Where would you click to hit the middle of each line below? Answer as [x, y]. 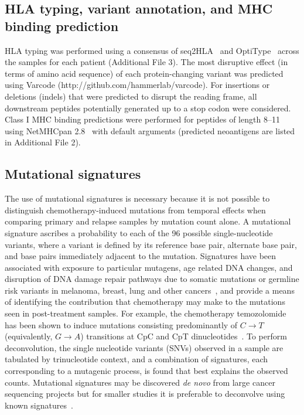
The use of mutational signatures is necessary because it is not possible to [137, 198]
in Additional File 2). [43, 142]
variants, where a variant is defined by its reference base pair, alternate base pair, [151, 244]
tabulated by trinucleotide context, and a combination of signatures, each [136, 359]
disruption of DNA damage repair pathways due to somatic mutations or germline [152, 279]
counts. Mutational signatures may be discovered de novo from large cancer [140, 382]
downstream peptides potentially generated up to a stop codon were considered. [148, 108]
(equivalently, [29, 336]
